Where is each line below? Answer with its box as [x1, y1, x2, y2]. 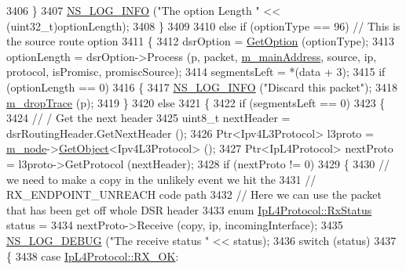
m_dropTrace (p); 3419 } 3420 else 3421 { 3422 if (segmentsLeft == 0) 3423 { [6, 94, 386, 110]
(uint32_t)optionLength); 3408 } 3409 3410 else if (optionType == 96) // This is [6, 17, 401, 34]
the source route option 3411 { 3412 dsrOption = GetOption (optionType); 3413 [6, 33, 394, 49]
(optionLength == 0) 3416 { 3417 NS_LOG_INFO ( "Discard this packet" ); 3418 [6, 78, 398, 95]
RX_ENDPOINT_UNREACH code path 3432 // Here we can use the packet [6, 186, 382, 203]
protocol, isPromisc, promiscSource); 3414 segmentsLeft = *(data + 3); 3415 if [6, 63, 386, 80]
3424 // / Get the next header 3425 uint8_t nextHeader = [6, 110, 291, 126]
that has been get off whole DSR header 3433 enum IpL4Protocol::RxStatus [6, 201, 372, 218]
